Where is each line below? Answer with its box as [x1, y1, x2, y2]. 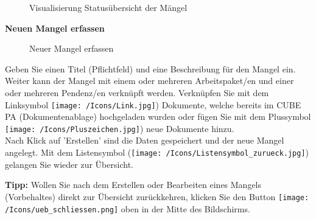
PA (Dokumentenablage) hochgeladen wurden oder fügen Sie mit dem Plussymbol [5, 110, 311, 123]
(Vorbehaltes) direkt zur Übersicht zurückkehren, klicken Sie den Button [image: [5, 190, 309, 203]
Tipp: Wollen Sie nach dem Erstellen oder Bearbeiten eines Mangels [5, 178, 262, 191]
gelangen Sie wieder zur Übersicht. [5, 158, 133, 170]
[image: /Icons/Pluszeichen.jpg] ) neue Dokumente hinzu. [5, 122, 234, 134]
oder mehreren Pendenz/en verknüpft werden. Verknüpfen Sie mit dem [5, 86, 269, 99]
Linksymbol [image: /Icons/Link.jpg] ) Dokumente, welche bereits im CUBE [5, 98, 301, 111]
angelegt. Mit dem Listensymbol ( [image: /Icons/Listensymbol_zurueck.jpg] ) [5, 146, 309, 159]
